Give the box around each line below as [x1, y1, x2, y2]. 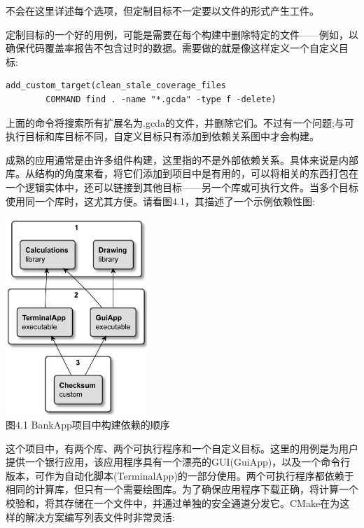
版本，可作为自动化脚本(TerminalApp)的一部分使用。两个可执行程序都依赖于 [6, 468, 354, 482]
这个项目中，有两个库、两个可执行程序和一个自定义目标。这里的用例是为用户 [6, 440, 358, 455]
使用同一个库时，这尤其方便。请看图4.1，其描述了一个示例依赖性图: [6, 193, 315, 208]
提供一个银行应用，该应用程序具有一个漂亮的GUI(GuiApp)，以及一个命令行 [6, 454, 351, 469]
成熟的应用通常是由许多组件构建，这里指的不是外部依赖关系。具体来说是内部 [6, 152, 358, 167]
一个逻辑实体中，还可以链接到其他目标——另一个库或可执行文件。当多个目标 [6, 179, 358, 194]
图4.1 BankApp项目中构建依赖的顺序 [6, 417, 170, 431]
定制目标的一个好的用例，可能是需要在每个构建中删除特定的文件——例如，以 [6, 27, 358, 41]
